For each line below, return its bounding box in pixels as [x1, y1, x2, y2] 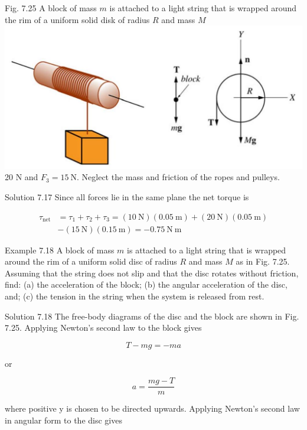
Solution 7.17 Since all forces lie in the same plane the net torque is [5, 191, 249, 203]
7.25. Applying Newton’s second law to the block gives [5, 321, 202, 334]
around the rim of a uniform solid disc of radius [5, 255, 177, 268]
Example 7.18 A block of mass [5, 243, 115, 256]
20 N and [5, 171, 38, 183]
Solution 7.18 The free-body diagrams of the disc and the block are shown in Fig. [5, 310, 299, 322]
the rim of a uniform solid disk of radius [5, 13, 150, 25]
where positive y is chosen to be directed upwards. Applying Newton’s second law [5, 402, 300, 415]
